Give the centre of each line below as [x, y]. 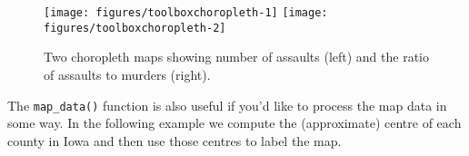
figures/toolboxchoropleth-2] [135, 28]
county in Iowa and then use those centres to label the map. [175, 140]
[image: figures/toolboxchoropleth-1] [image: [186, 13]
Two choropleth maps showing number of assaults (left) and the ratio [237, 57]
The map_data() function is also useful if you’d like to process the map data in [227, 105]
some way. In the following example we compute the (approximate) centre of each [234, 123]
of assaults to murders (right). [127, 74]
